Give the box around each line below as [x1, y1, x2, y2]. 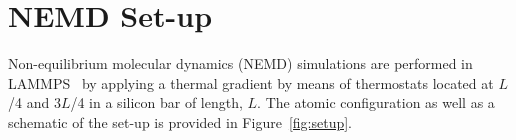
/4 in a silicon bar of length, [70, 92, 243, 113]
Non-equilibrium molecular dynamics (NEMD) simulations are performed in [8, 53, 473, 74]
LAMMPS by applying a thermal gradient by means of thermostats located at [8, 72, 494, 93]
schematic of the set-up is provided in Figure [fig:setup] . [8, 111, 353, 132]
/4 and [8, 92, 50, 113]
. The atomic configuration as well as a [257, 92, 495, 113]
